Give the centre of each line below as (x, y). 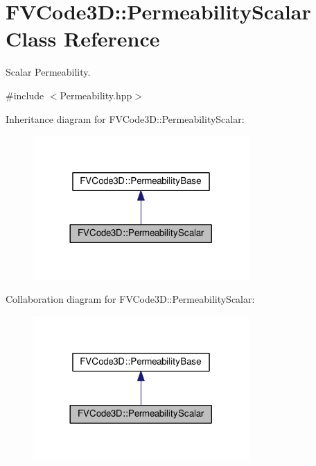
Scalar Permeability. (48, 72)
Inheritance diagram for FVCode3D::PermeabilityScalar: (125, 118)
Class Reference (83, 39)
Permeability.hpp (96, 95)
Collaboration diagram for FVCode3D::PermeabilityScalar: (130, 299)
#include (25, 95)
